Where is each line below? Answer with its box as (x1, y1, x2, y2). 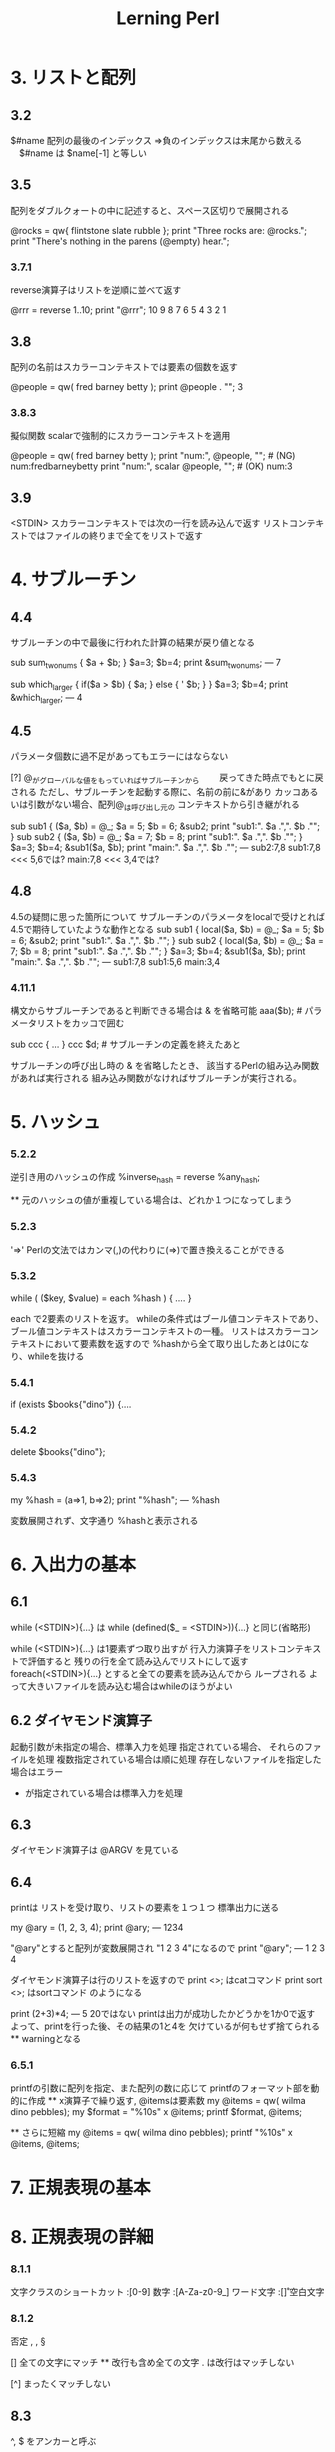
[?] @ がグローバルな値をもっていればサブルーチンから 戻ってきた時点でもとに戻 (10, 772, 324, 786)
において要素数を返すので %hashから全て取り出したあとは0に (44, 1337, 301, 1349)
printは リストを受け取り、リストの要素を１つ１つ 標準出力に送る (10, 1902, 280, 1914)
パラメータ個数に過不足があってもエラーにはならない (10, 750, 229, 762)
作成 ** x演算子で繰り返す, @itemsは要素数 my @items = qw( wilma (27, 2095, 307, 2107)
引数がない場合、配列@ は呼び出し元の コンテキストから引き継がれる (27, 798, 300, 812)
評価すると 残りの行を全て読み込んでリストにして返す (27, 1655, 249, 1667)
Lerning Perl (116, 7, 220, 30)
